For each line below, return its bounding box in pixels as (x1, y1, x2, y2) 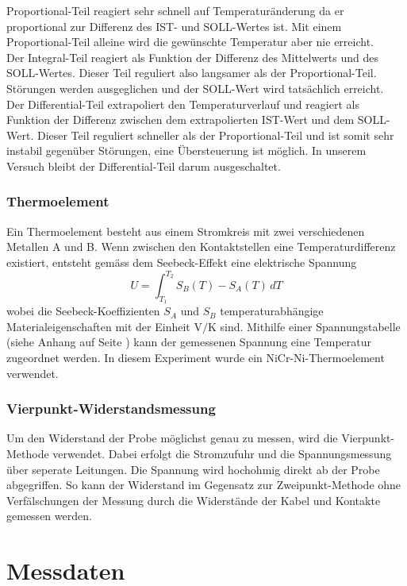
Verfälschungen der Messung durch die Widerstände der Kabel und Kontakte (6, 492, 381, 508)
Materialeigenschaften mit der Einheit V (6, 318, 202, 334)
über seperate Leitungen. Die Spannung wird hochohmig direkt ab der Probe (6, 461, 380, 477)
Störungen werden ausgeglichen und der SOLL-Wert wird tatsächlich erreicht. (6, 79, 384, 96)
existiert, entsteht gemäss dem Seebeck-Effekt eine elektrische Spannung (6, 253, 357, 270)
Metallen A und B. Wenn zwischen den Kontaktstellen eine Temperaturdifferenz (6, 238, 396, 255)
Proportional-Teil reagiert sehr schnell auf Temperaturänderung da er (6, 2, 344, 18)
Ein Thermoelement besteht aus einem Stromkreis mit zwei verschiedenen (6, 222, 365, 239)
